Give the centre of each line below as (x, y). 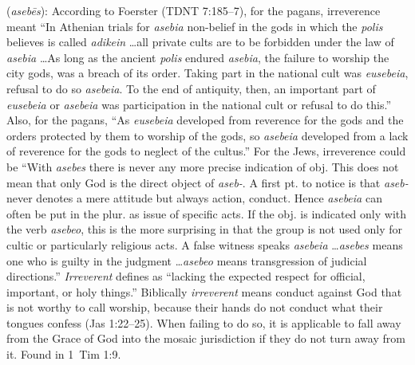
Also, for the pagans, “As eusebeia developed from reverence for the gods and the (205, 120)
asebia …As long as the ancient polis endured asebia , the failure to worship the (198, 57)
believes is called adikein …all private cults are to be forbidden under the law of (200, 42)
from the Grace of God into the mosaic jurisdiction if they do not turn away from (206, 338)
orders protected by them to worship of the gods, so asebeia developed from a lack (207, 135)
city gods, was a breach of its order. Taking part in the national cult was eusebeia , (207, 73)
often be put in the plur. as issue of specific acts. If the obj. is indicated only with (207, 213)
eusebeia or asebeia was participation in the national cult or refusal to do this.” (199, 104)
